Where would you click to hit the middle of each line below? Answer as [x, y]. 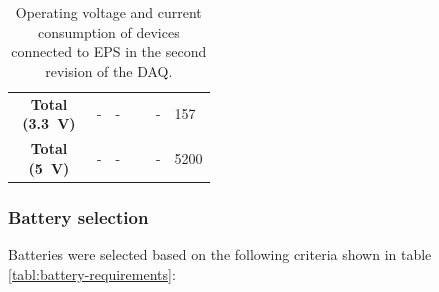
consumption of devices [108, 31]
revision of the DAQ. [109, 70]
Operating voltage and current [108, 12]
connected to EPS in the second [109, 51]
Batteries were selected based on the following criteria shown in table [220, 253]
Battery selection [78, 216]
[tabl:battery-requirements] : [92, 273]
